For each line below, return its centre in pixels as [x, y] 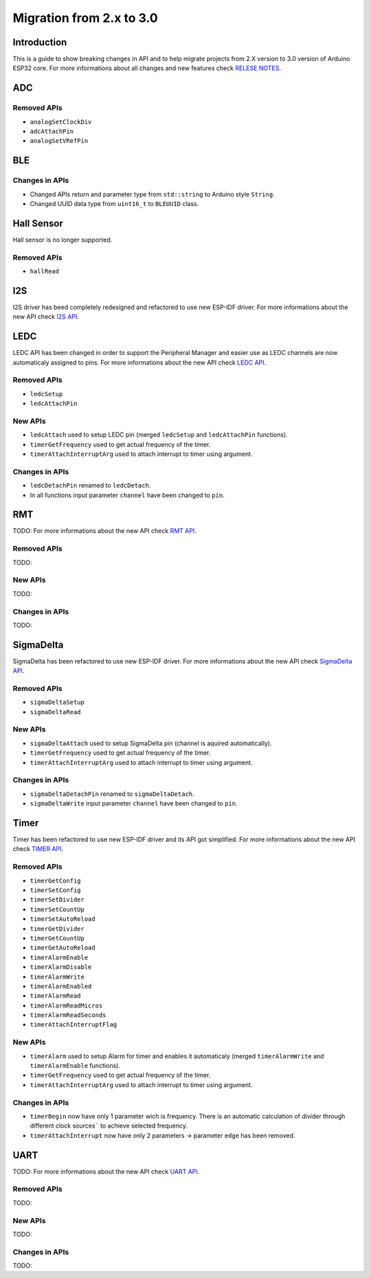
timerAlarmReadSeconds [68, 1015]
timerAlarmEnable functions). [75, 1065]
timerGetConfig [56, 880]
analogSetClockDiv [61, 122]
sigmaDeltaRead [56, 712]
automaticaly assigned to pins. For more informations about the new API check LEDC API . [139, 362]
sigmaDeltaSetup [57, 703]
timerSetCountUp [57, 909]
